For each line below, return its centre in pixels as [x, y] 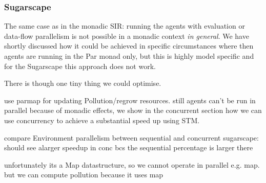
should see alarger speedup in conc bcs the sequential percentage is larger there [129, 147]
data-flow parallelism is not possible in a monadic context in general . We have [127, 36]
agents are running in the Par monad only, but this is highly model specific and [129, 56]
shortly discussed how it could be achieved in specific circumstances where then [129, 46]
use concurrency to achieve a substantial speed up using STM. [102, 120]
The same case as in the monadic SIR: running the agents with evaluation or [125, 26]
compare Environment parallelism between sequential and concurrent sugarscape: [131, 137]
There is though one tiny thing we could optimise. [83, 83]
